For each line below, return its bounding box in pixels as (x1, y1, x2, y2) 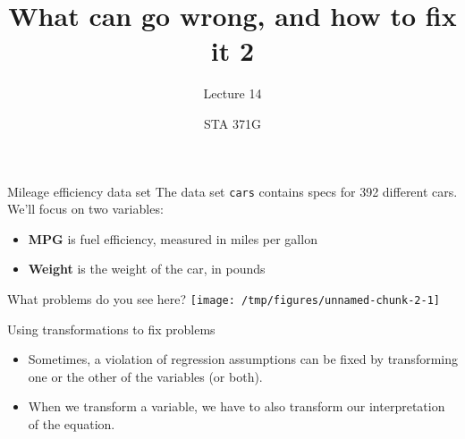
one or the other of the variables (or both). (28, 367, 263, 385)
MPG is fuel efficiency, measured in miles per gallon (28, 229, 317, 248)
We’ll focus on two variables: (7, 199, 164, 218)
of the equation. (28, 414, 115, 433)
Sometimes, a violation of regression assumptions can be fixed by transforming (28, 350, 458, 368)
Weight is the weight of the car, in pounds (28, 259, 266, 278)
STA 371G (204, 114, 261, 132)
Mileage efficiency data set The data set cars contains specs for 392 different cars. (7, 182, 458, 200)
